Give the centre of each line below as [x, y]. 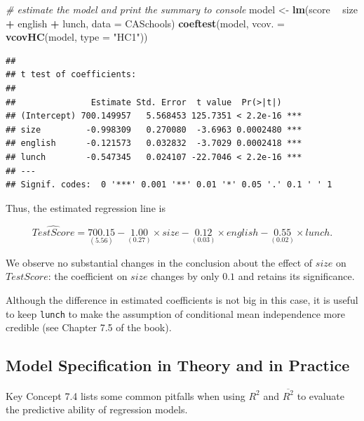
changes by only [185, 276]
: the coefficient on [88, 276]
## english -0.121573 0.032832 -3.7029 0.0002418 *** [154, 143]
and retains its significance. [296, 276]
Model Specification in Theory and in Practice [178, 365]
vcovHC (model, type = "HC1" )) [77, 37]
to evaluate [321, 395]
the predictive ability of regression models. [97, 409]
